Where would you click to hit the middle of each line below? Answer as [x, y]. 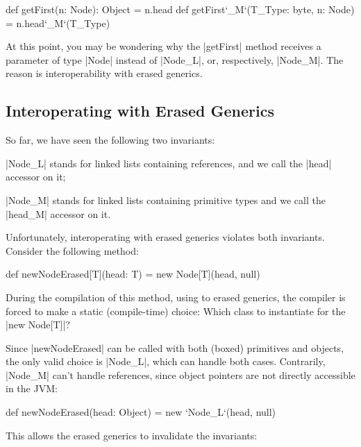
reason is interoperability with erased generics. [104, 73]
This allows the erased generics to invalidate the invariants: [132, 435]
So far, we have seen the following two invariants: [110, 140]
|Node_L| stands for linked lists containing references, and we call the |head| [169, 163]
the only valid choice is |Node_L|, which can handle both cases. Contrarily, [166, 361]
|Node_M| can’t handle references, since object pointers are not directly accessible [180, 374]
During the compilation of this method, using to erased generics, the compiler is [176, 297]
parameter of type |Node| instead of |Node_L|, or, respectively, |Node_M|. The [175, 59]
